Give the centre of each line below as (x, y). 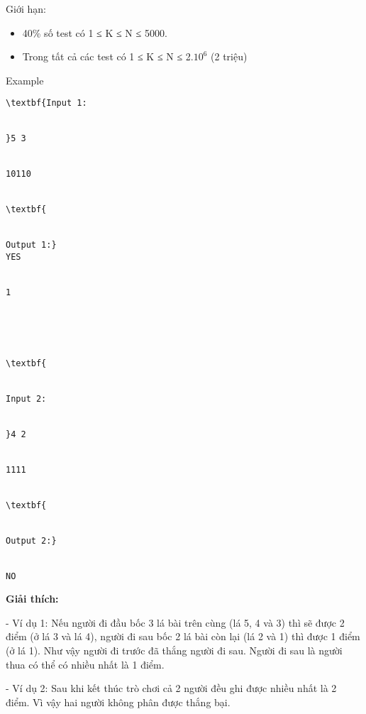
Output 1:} (31, 245)
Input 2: (26, 399)
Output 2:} (31, 540)
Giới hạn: (26, 9)
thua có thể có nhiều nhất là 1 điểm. (85, 664)
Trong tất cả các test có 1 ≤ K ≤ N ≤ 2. (108, 56)
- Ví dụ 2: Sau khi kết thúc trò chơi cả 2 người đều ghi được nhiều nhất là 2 (171, 688)
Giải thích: (32, 599)
